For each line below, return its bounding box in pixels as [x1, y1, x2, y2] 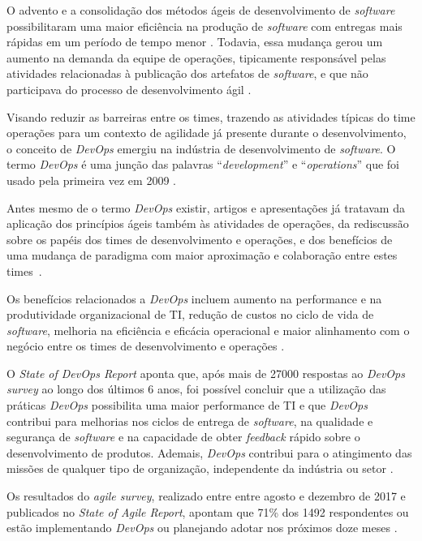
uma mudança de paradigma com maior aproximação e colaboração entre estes [6, 247, 398, 264]
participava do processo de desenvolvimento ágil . [6, 80, 252, 97]
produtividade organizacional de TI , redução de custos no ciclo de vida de [6, 306, 374, 323]
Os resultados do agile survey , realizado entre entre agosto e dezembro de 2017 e [6, 487, 406, 505]
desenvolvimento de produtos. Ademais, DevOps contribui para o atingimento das [6, 444, 412, 461]
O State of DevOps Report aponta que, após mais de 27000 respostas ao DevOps [6, 364, 405, 381]
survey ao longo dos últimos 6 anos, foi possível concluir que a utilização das [6, 380, 386, 397]
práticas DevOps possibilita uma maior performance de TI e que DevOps [6, 397, 368, 414]
